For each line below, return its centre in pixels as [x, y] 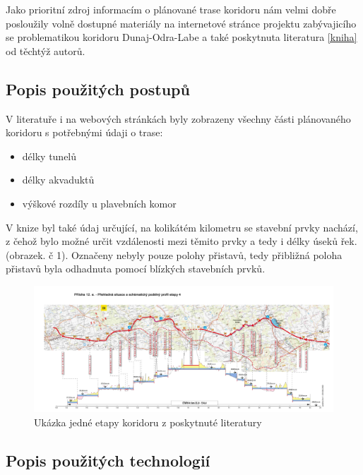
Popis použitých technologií [108, 460]
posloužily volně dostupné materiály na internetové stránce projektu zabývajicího [181, 23]
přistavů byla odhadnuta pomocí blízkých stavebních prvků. [136, 269]
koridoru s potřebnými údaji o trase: [84, 132]
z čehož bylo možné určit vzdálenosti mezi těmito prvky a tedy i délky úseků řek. [181, 241]
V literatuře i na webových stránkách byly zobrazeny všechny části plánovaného [178, 118]
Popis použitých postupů [98, 89]
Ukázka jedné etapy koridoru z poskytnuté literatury [148, 422]
